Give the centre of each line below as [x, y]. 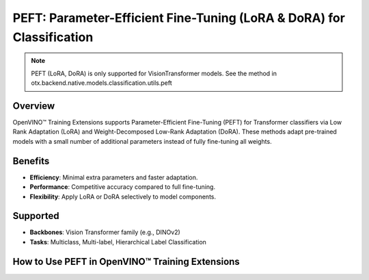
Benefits [31, 161]
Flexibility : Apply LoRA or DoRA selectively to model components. [123, 196]
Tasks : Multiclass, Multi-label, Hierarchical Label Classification [118, 242]
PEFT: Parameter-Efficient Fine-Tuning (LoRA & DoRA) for [179, 18]
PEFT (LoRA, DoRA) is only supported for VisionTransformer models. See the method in [154, 73]
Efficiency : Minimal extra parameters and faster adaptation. [114, 177]
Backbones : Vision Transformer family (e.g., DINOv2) [105, 232]
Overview [34, 106]
